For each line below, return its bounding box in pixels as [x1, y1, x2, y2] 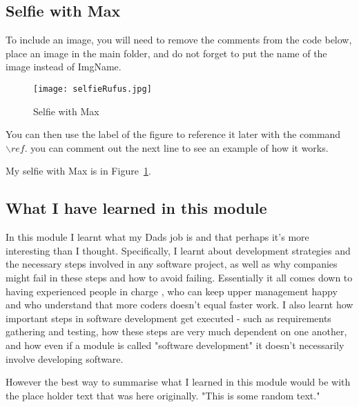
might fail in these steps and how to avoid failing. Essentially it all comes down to [6, 270, 353, 284]
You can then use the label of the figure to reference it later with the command [6, 127, 341, 141]
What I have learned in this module [6, 197, 267, 219]
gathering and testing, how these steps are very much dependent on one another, [6, 324, 347, 339]
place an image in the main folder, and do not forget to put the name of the [6, 46, 327, 60]
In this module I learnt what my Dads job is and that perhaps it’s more [6, 230, 309, 244]
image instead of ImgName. [6, 59, 122, 74]
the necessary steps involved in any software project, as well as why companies [6, 257, 338, 271]
